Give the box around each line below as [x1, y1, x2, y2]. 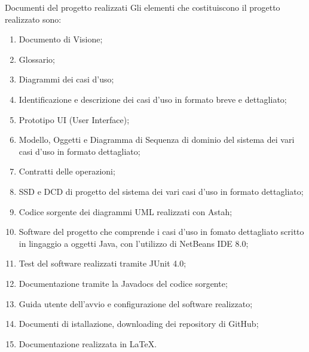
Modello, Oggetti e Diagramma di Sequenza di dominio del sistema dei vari [19, 133, 295, 146]
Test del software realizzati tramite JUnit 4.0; [19, 257, 186, 270]
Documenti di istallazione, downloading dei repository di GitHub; [19, 317, 259, 330]
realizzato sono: [5, 13, 62, 25]
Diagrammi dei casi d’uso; [19, 73, 114, 85]
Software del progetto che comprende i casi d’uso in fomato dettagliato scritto [19, 225, 304, 238]
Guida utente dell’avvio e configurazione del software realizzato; [19, 297, 253, 310]
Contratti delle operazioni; [19, 165, 115, 177]
